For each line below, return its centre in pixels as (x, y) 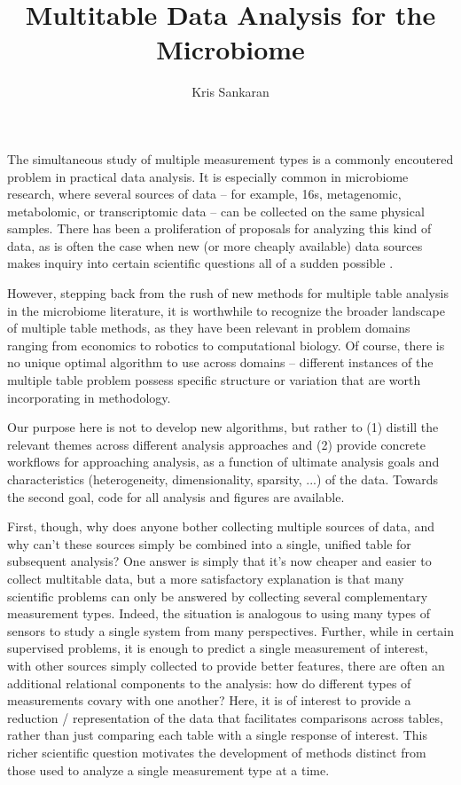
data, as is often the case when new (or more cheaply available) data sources (215, 245)
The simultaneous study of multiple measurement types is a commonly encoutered (230, 158)
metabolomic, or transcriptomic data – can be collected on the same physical (216, 211)
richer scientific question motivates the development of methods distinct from (217, 752)
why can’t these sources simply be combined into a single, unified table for (209, 543)
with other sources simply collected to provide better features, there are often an (226, 665)
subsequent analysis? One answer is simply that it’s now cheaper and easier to (219, 561)
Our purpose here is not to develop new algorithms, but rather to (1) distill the (223, 427)
